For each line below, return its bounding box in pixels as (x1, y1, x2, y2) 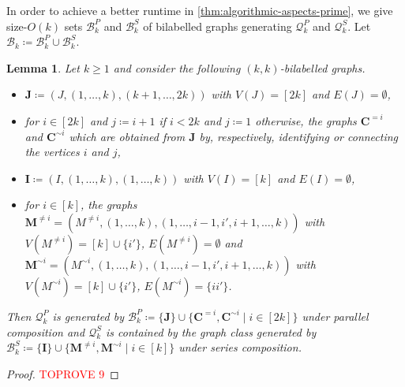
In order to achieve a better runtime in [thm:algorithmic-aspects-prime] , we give (6, 2, 393, 18)
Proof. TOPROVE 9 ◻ (6, 365, 119, 381)
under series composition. (178, 339, 302, 355)
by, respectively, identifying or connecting (199, 128, 399, 144)
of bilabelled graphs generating (143, 17, 292, 34)
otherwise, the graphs (255, 112, 357, 128)
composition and (6, 323, 85, 340)
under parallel (302, 307, 369, 324)
